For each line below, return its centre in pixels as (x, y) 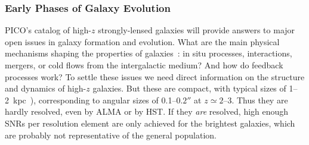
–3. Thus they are (256, 100)
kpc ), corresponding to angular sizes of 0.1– (95, 100)
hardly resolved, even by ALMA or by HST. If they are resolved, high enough (147, 111)
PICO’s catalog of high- (48, 30)
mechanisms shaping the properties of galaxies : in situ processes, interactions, (149, 53)
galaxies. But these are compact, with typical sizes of (189, 88)
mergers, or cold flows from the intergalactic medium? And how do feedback (144, 65)
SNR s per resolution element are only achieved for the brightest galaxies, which (150, 123)
